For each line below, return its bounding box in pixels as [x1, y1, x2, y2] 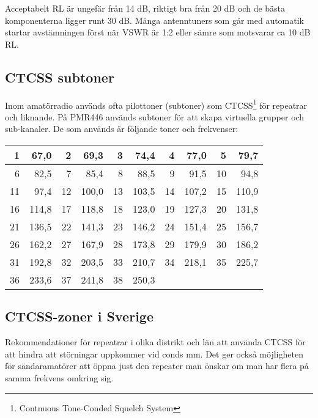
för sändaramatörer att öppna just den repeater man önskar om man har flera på [5, 359, 309, 372]
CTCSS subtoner [5, 67, 114, 86]
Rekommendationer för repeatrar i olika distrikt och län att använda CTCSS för [5, 335, 306, 348]
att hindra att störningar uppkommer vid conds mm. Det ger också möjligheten [5, 347, 303, 360]
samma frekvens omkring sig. [5, 372, 114, 384]
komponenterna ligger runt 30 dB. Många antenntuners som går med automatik [5, 13, 305, 26]
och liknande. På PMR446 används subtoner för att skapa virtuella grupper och [5, 110, 305, 123]
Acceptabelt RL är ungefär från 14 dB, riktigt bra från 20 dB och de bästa [5, 2, 286, 14]
